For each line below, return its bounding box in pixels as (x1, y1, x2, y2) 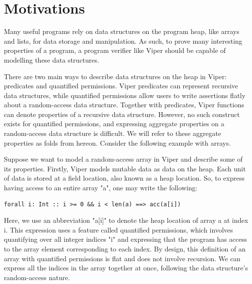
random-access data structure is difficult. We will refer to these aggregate (4, 128, 221, 138)
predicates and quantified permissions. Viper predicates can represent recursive (4, 81, 238, 91)
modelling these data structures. (4, 54, 99, 65)
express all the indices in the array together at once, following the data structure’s (4, 263, 248, 273)
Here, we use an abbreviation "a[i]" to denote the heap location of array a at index (4, 215, 248, 225)
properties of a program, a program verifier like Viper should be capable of (4, 45, 226, 55)
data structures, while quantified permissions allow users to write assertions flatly (4, 90, 246, 100)
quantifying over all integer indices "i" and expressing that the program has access (4, 234, 247, 244)
